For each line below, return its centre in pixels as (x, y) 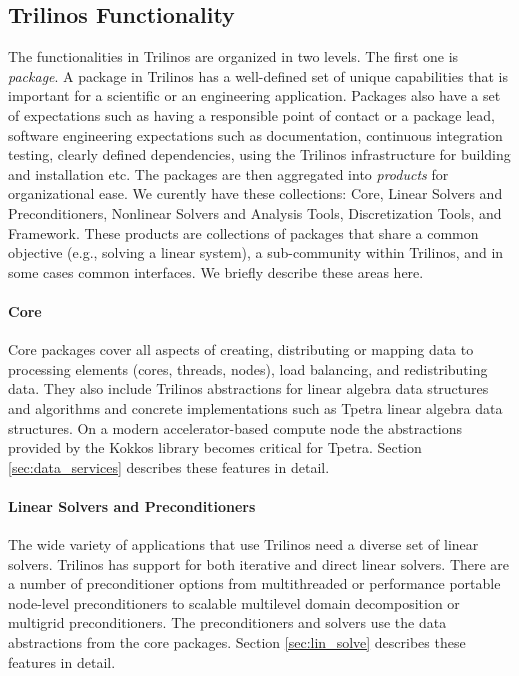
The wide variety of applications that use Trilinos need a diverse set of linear (243, 544)
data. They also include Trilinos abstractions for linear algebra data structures (248, 388)
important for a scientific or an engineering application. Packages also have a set (254, 95)
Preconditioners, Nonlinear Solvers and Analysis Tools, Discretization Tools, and (255, 212)
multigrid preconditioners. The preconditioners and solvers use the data (227, 622)
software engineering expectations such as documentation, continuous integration (255, 134)
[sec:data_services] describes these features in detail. (169, 466)
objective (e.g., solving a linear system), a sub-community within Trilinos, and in (256, 252)
